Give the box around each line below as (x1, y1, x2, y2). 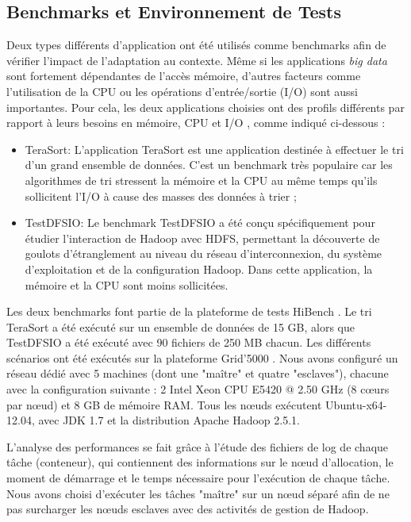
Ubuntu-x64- (325, 396, 387, 413)
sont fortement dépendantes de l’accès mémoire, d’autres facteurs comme (6, 67, 361, 84)
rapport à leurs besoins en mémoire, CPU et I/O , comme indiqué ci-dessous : (6, 114, 386, 131)
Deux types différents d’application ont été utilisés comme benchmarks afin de (6, 36, 386, 53)
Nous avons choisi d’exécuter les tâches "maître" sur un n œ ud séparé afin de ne (6, 485, 390, 501)
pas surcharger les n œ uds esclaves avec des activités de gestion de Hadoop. (6, 501, 369, 517)
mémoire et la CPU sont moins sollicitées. (25, 276, 229, 293)
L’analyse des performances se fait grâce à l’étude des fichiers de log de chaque (6, 438, 389, 455)
